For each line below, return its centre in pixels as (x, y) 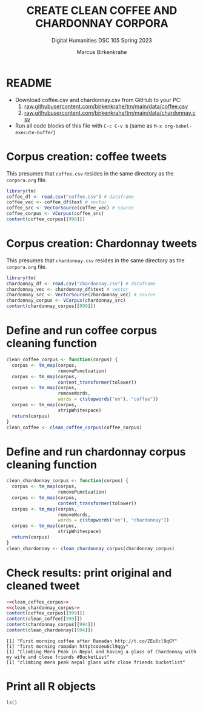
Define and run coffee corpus (82, 331)
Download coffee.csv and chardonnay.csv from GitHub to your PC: (98, 100)
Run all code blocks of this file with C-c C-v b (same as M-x (88, 126)
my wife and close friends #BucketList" (58, 657)
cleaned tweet (43, 586)
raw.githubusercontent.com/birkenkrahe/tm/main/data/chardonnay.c (110, 112)
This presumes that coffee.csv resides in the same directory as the (90, 173)
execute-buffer (34, 132)
